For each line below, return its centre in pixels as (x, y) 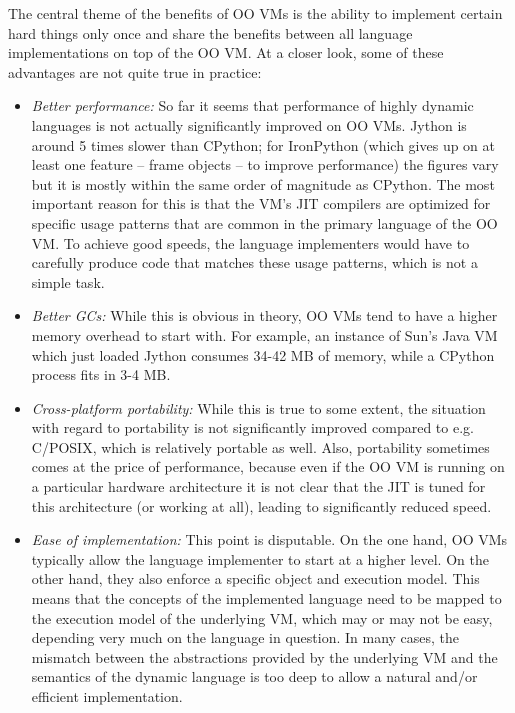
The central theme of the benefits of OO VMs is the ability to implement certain (255, 13)
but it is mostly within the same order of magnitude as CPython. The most (263, 183)
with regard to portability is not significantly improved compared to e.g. (252, 427)
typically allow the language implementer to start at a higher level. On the (260, 558)
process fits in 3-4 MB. (101, 374)
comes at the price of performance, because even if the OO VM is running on (268, 466)
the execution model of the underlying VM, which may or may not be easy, (262, 617)
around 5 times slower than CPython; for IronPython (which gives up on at (263, 144)
